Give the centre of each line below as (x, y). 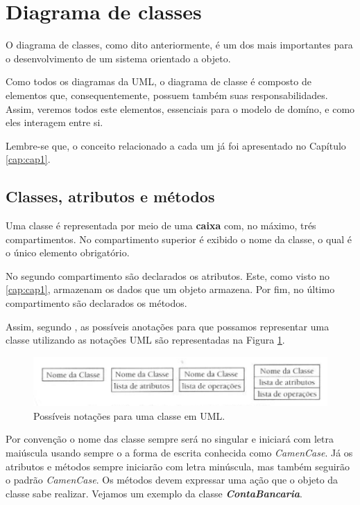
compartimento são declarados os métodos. (96, 303)
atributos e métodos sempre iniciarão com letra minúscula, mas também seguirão (178, 466)
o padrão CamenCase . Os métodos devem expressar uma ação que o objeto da (172, 480)
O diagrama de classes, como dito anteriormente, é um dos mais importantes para (179, 45)
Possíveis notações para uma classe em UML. (129, 415)
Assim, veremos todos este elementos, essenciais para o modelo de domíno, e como (180, 108)
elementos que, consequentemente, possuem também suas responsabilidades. (167, 95)
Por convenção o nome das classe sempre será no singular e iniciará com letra (170, 439)
